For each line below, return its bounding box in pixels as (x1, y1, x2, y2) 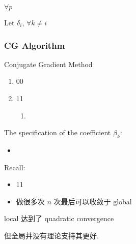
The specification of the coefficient (4, 127, 111, 138)
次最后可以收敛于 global (53, 196, 132, 206)
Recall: (4, 162, 25, 172)
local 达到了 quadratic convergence (4, 213, 114, 224)
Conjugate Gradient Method (4, 58, 93, 69)
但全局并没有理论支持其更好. (4, 230, 99, 240)
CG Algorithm (4, 39, 65, 51)
